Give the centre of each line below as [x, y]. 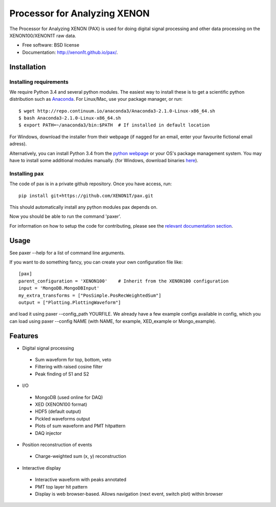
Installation [28, 67]
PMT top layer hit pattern [61, 487]
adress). [18, 144]
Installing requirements [39, 82]
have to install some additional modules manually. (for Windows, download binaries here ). [104, 160]
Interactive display [42, 468]
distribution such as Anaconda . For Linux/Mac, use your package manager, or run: [96, 99]
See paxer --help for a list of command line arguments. [67, 253]
